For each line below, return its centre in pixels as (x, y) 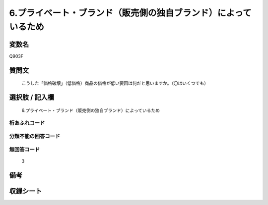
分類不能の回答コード (35, 136)
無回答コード (25, 150)
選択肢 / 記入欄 (32, 97)
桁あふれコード (27, 123)
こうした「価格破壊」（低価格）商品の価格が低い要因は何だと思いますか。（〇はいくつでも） (115, 83)
